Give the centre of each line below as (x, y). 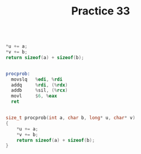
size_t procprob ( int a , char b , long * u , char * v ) (70, 118)
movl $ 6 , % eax (34, 96)
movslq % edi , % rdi (37, 79)
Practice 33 (101, 11)
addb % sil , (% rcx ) (39, 91)
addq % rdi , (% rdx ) (39, 85)
